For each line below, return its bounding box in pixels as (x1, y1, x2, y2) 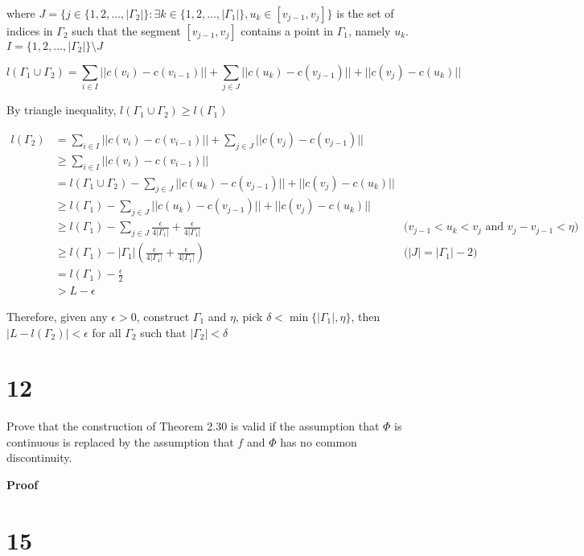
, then (351, 307, 380, 324)
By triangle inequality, (6, 101, 117, 118)
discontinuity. (6, 449, 72, 466)
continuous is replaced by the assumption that (6, 433, 234, 450)
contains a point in (241, 23, 334, 39)
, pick (236, 307, 263, 324)
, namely (348, 23, 391, 39)
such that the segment (72, 23, 181, 39)
